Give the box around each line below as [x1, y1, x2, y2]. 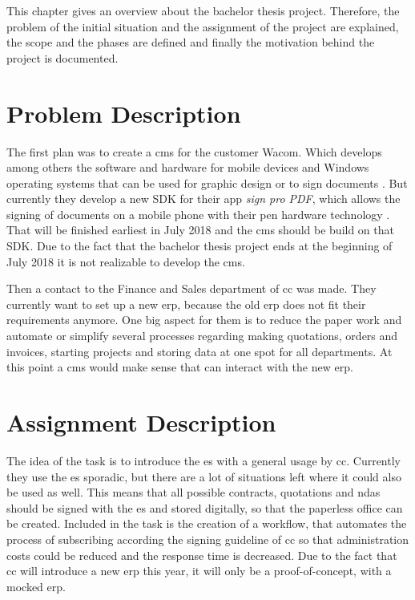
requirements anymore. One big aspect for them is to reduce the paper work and [6, 311, 402, 328]
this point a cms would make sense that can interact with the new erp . [6, 359, 353, 375]
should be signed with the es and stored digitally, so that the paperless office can [6, 499, 403, 516]
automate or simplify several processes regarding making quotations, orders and [6, 327, 398, 344]
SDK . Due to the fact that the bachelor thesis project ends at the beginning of [6, 237, 393, 254]
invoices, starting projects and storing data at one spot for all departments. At [6, 343, 393, 359]
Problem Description [6, 96, 241, 129]
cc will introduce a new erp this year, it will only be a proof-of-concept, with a [6, 562, 392, 579]
